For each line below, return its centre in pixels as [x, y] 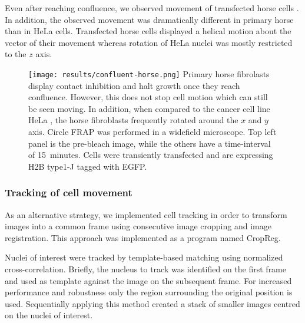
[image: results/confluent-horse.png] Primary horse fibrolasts [149, 73]
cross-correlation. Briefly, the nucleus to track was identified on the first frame [146, 268]
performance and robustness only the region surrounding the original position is [149, 292]
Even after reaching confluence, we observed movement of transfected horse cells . [152, 8]
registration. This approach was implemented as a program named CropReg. [143, 237]
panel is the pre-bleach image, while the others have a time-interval [150, 143]
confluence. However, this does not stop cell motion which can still [148, 97]
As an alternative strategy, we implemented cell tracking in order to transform [146, 214]
